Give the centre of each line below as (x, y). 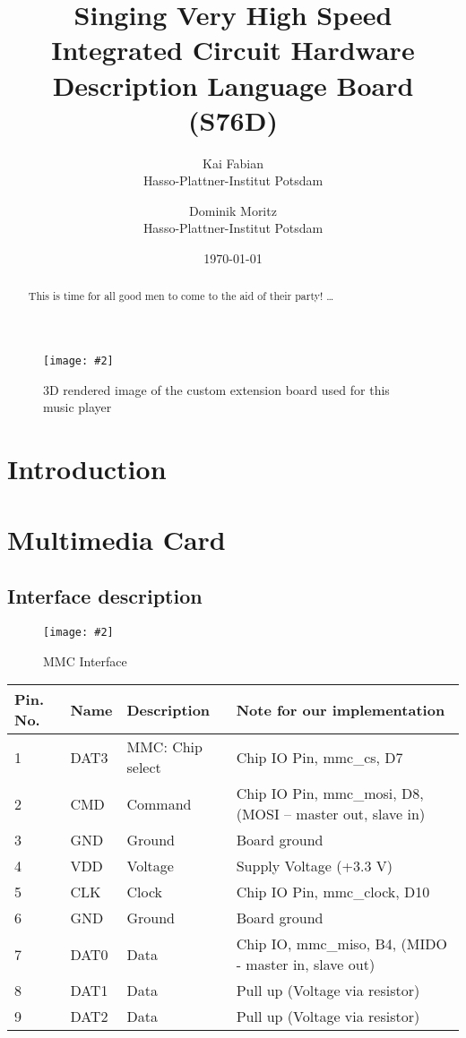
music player (78, 407)
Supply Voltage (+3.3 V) (314, 866)
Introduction (87, 469)
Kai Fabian (233, 163)
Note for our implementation (341, 709)
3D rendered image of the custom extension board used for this (216, 389)
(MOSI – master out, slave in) (331, 814)
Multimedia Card (116, 539)
